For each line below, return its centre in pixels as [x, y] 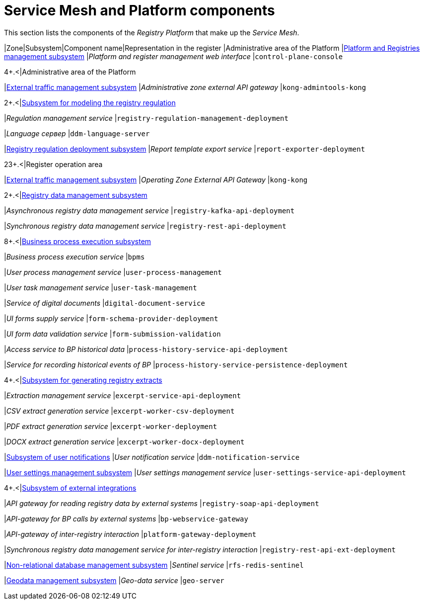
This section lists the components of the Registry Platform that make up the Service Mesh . [152, 32]
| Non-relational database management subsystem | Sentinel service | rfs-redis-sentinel [154, 565]
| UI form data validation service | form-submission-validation [112, 334]
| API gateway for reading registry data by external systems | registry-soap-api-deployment [162, 503]
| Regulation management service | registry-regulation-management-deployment [146, 118]
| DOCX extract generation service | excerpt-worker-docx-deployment [124, 441]
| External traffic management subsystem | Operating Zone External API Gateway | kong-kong [156, 179]
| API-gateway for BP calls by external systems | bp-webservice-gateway [126, 518]
